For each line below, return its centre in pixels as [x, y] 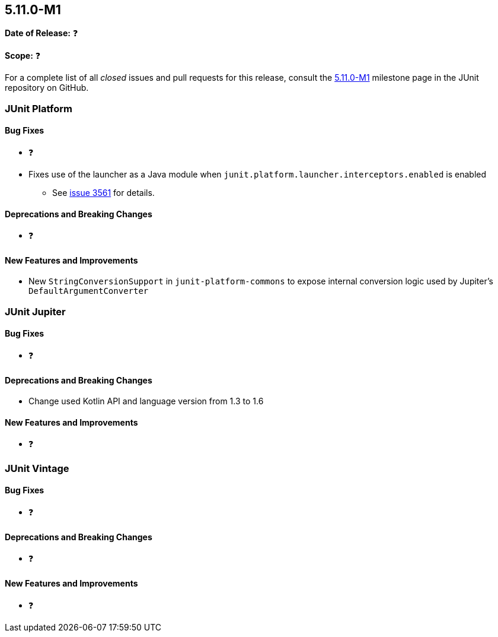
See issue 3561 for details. [103, 193]
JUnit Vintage [37, 468]
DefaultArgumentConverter [89, 291]
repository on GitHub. [47, 88]
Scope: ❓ [23, 56]
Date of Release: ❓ [41, 33]
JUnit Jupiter [35, 311]
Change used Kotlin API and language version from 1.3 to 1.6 [146, 401]
